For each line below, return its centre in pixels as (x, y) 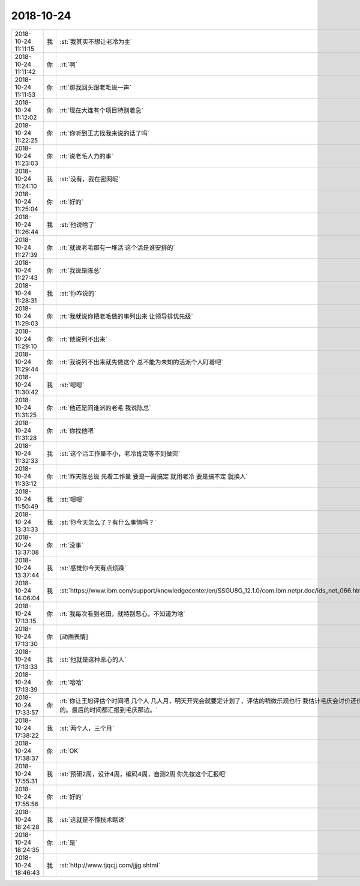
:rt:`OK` (70, 750)
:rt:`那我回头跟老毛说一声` (96, 87)
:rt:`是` (69, 842)
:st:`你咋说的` (78, 293)
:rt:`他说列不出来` (84, 339)
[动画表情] (74, 636)
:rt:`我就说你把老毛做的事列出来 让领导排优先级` (126, 316)
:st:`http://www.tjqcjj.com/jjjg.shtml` (110, 865)
